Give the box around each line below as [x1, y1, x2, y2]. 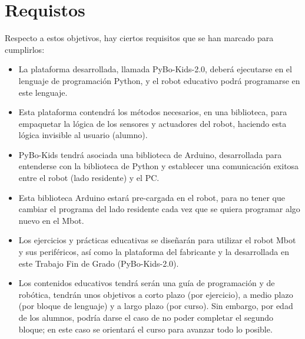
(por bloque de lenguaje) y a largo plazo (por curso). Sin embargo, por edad [18, 300, 293, 312]
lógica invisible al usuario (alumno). [18, 129, 148, 141]
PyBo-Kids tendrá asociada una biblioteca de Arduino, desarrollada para [18, 148, 282, 160]
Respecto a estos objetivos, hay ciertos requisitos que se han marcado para [5, 32, 274, 44]
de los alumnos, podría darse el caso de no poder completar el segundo [18, 311, 273, 323]
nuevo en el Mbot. [18, 214, 84, 226]
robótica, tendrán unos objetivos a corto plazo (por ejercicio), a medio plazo [18, 288, 293, 300]
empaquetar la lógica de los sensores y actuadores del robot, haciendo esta [18, 117, 287, 129]
